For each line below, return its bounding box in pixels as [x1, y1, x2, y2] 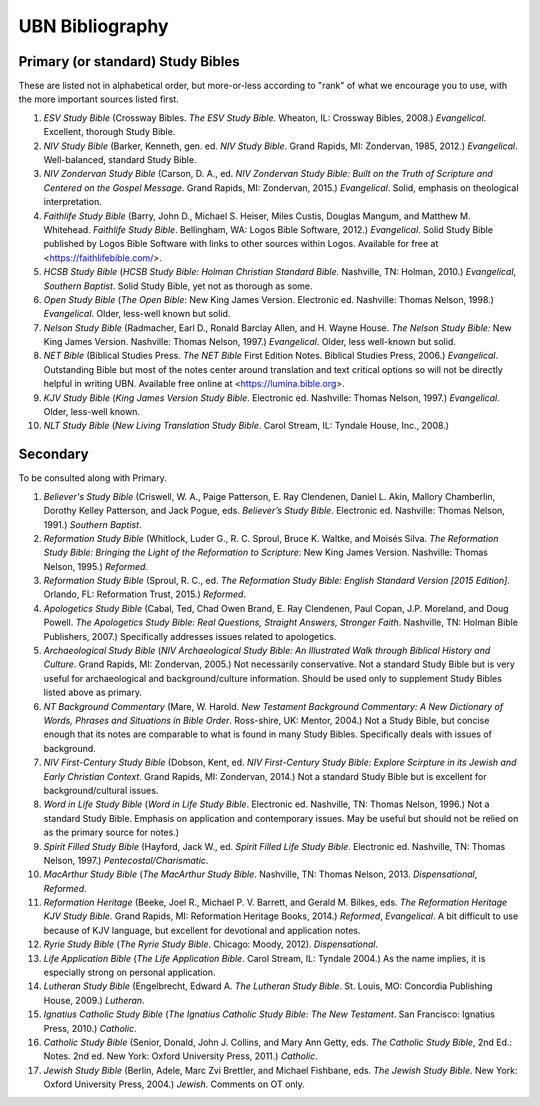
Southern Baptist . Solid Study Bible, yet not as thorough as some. [43, 280, 314, 292]
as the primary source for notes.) [43, 826, 180, 839]
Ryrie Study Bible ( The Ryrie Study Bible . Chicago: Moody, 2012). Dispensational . [43, 938, 379, 950]
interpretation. [43, 196, 102, 208]
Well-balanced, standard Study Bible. [43, 154, 197, 166]
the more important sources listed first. [18, 93, 179, 105]
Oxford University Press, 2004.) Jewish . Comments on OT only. [43, 1078, 305, 1090]
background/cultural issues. [43, 784, 159, 796]
